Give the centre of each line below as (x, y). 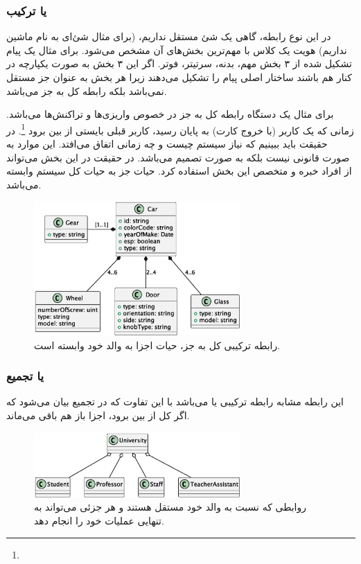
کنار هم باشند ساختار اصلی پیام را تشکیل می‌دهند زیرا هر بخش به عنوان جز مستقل (179, 77)
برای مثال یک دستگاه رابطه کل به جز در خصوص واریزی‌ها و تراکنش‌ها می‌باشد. (170, 114)
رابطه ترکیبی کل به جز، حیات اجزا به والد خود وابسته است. (157, 345)
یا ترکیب (27, 10)
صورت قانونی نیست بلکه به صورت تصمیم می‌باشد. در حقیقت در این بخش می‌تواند (178, 157)
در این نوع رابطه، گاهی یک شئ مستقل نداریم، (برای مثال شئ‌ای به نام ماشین (169, 36)
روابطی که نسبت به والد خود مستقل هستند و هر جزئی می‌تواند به (170, 507)
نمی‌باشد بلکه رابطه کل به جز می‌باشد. (87, 90)
